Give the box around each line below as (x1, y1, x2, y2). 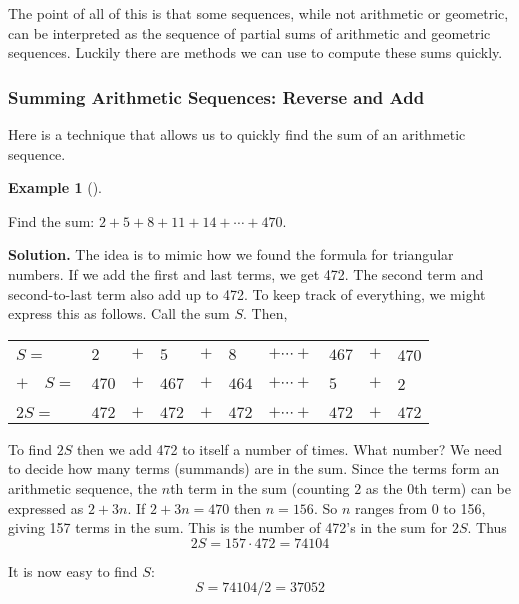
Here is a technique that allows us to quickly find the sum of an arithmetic (8, 124, 466, 144)
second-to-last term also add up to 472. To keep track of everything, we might (8, 283, 486, 304)
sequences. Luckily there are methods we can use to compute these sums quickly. (8, 42, 503, 63)
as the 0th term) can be (365, 477, 512, 498)
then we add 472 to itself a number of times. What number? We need (76, 438, 503, 459)
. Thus (467, 517, 507, 538)
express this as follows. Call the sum (8, 303, 230, 324)
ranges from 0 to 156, (354, 497, 486, 518)
